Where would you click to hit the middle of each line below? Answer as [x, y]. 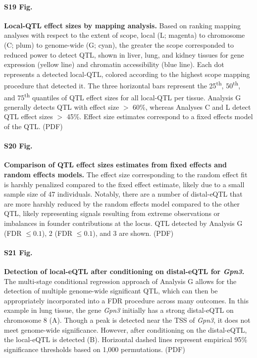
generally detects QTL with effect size [62, 107]
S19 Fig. [18, 6]
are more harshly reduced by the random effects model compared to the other [122, 203]
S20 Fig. [18, 146]
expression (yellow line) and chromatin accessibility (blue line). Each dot [114, 64]
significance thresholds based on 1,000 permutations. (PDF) [95, 349]
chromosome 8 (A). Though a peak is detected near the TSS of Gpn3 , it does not [127, 320]
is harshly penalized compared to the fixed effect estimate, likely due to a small [124, 184]
